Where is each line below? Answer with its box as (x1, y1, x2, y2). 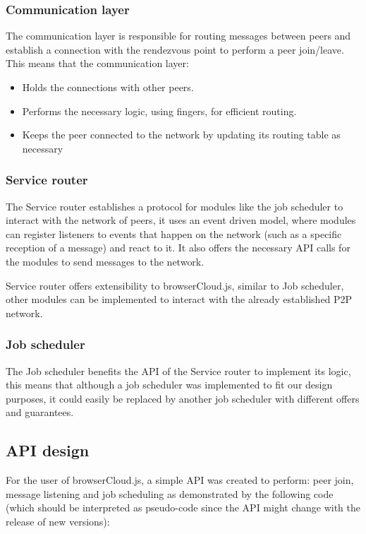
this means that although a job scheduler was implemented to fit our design (6, 377, 333, 392)
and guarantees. (6, 405, 74, 420)
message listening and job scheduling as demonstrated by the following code (6, 486, 334, 501)
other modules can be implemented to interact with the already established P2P (6, 292, 353, 307)
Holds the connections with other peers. (22, 80, 194, 94)
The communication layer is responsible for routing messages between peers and (6, 28, 351, 43)
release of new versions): (6, 514, 110, 528)
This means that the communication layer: (6, 56, 189, 71)
